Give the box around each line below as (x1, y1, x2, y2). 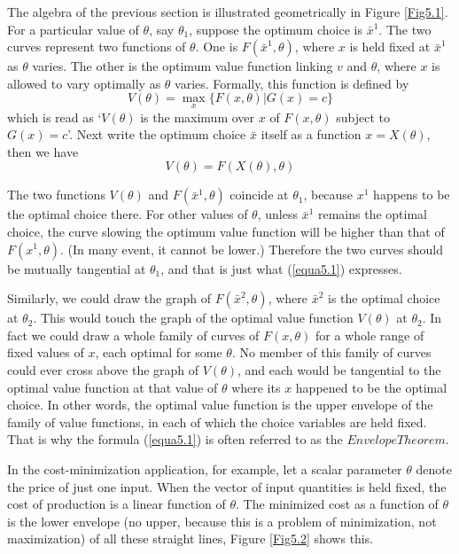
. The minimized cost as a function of (236, 495, 439, 513)
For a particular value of (7, 20, 139, 38)
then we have (7, 142, 79, 160)
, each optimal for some (95, 343, 222, 362)
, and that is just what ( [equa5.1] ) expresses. (160, 259, 402, 277)
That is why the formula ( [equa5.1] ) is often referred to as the (7, 430, 343, 449)
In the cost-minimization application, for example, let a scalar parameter (7, 459, 402, 478)
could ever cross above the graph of (7, 360, 199, 378)
